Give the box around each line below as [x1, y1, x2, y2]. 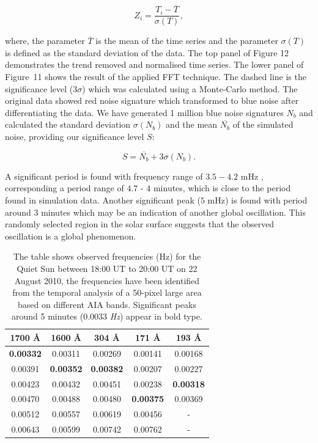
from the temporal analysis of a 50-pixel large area [12, 286, 202, 299]
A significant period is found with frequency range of [5, 169, 203, 182]
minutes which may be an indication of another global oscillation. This [41, 205, 306, 218]
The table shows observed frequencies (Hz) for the [13, 250, 201, 263]
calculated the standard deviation [5, 118, 131, 131]
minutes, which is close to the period [153, 181, 291, 194]
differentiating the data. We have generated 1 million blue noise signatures [5, 106, 284, 119]
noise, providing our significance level [5, 130, 144, 143]
